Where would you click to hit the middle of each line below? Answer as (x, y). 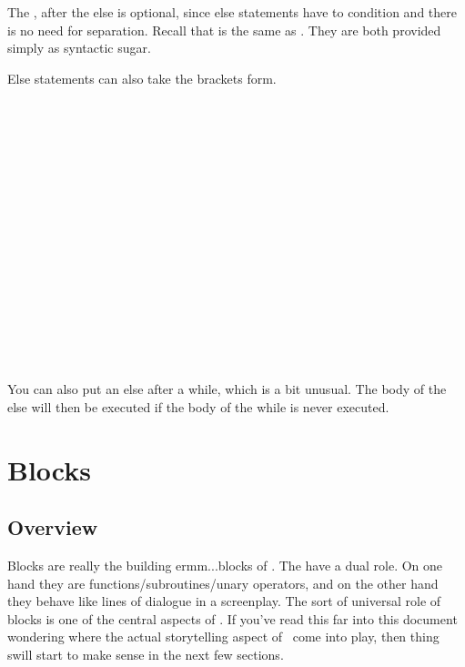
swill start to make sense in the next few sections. (146, 655)
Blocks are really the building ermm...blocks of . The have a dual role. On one (225, 566)
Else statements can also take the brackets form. (142, 78)
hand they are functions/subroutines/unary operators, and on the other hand (223, 583)
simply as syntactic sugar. (79, 48)
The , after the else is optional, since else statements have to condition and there (232, 12)
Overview (53, 527)
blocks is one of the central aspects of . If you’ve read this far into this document (232, 618)
